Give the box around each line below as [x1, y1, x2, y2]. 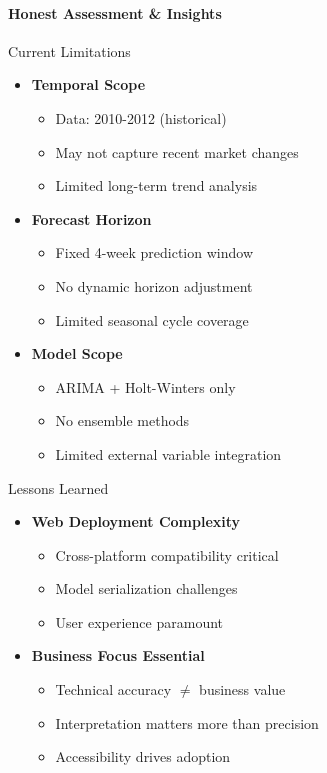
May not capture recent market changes [55, 141, 299, 162]
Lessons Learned [8, 477, 109, 498]
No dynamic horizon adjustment [55, 275, 253, 296]
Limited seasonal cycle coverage [55, 309, 249, 330]
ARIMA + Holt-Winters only [55, 376, 236, 397]
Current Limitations [8, 40, 131, 61]
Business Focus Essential [31, 645, 205, 666]
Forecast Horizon [31, 208, 152, 229]
